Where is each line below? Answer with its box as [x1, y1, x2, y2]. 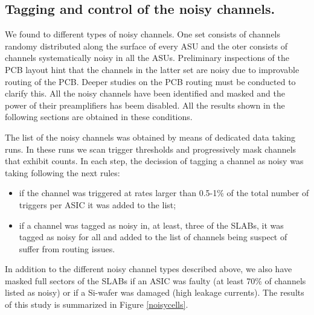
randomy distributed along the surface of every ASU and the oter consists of [5, 39, 288, 52]
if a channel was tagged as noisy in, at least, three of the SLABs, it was [19, 218, 284, 231]
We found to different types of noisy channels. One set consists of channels [5, 28, 281, 40]
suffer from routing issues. [19, 242, 115, 255]
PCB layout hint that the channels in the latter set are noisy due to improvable [5, 63, 300, 75]
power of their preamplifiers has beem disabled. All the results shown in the [5, 98, 285, 111]
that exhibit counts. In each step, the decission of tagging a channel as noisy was [5, 154, 304, 167]
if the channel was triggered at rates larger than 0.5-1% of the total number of [19, 186, 309, 199]
